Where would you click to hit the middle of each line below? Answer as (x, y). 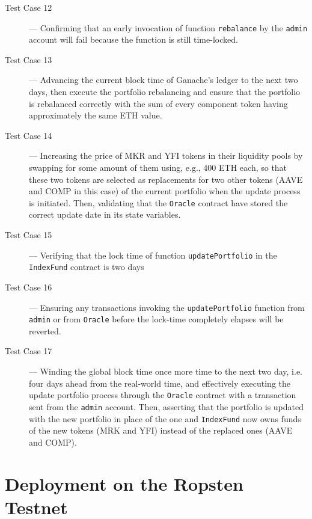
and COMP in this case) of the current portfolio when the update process (165, 191)
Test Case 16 (29, 287)
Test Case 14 (29, 135)
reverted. (45, 330)
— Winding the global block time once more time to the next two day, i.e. (166, 371)
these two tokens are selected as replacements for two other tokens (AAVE (166, 179)
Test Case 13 (29, 59)
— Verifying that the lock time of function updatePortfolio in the (153, 255)
